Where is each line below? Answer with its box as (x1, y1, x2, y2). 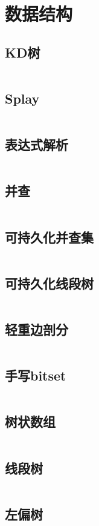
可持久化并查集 (5, 227, 94, 246)
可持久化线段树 (5, 273, 94, 292)
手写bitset (5, 366, 66, 385)
